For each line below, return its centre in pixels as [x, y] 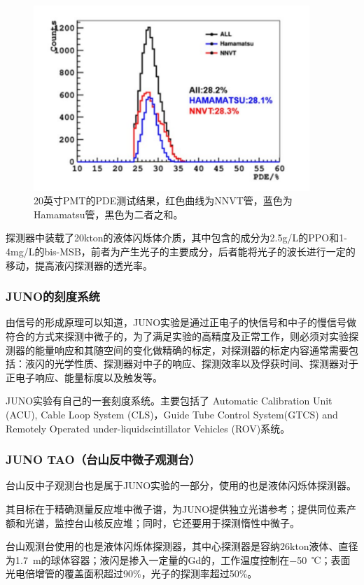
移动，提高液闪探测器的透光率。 [79, 265]
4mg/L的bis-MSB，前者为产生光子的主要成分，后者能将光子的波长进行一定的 [181, 251]
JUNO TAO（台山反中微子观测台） [103, 459]
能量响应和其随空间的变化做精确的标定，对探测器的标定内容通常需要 [191, 350]
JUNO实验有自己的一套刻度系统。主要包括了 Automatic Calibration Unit [169, 401]
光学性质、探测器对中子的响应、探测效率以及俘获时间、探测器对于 [206, 364]
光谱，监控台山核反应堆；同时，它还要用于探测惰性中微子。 [162, 522]
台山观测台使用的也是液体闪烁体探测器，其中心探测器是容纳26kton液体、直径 [182, 546]
